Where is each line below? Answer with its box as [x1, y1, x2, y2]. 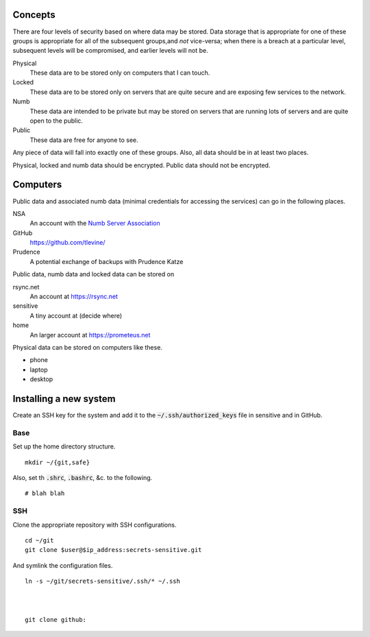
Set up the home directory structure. [12, 442, 116, 450]
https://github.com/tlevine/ [29, 239, 106, 247]
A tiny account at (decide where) [29, 311, 123, 320]
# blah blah [25, 490, 65, 497]
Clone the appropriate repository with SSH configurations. [12, 520, 177, 529]
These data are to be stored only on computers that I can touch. [29, 69, 210, 77]
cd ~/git [25, 536, 54, 544]
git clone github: [25, 616, 87, 623]
